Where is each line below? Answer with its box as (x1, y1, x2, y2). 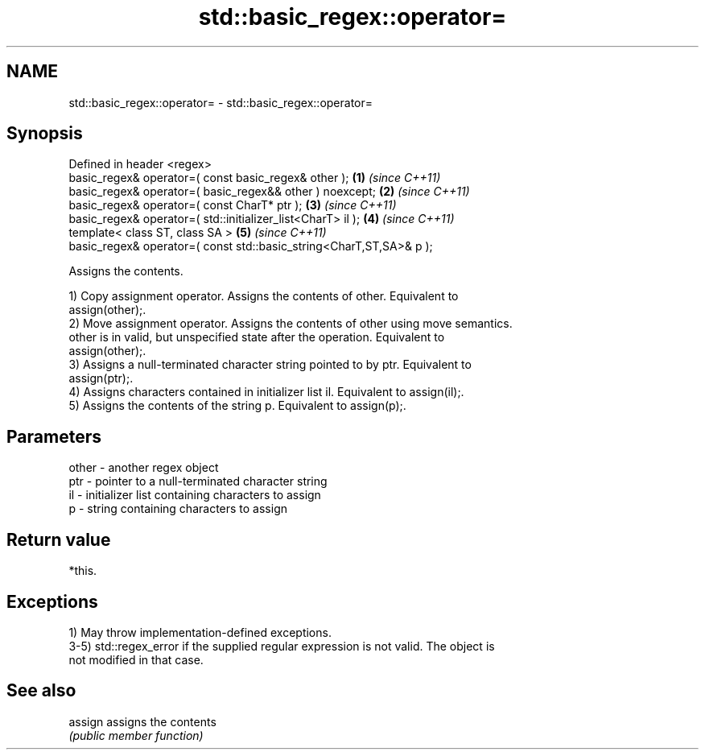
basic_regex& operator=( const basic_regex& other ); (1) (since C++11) (68, 171, 441, 185)
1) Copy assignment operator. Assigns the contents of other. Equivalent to (68, 289, 459, 304)
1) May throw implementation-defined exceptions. (68, 625, 332, 639)
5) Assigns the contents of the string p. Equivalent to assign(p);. (68, 399, 406, 413)
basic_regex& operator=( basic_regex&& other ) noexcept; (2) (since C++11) (68, 184, 470, 199)
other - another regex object (68, 461, 219, 475)
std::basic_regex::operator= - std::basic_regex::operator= (68, 95, 373, 109)
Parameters (6, 426, 101, 447)
